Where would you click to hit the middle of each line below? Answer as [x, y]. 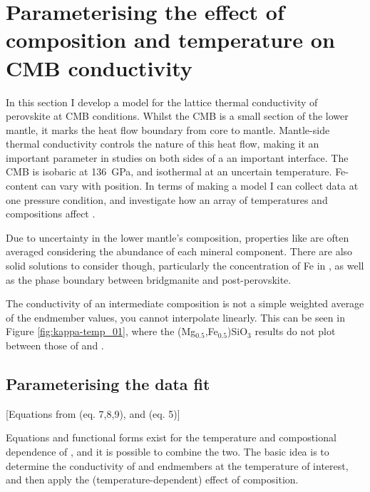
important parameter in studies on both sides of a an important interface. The [177, 157]
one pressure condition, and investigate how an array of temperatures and [167, 199]
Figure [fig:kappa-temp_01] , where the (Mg [101, 331]
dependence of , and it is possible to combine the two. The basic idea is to [168, 451]
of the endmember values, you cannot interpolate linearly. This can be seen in [175, 317]
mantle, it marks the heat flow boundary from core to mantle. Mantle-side [168, 129]
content [22, 186]
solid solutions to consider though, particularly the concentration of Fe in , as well [185, 266]
